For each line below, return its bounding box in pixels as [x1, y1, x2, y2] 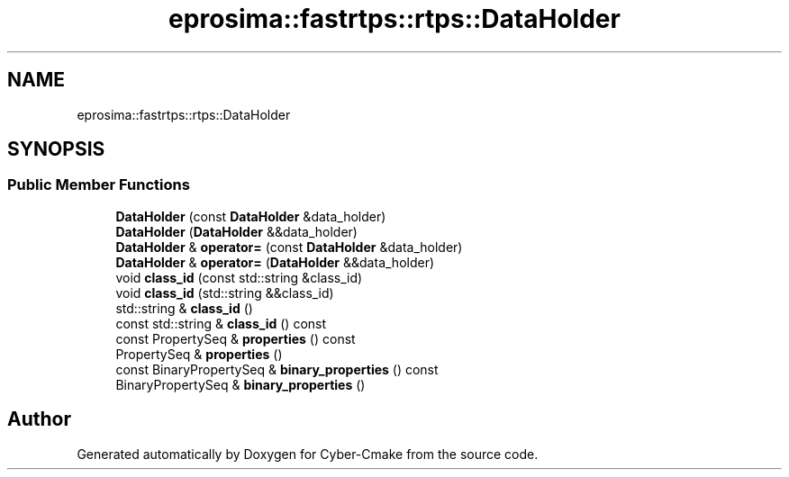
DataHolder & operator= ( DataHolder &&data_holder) [115, 254, 435, 270]
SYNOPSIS [7, 138, 105, 161]
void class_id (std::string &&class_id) [115, 284, 334, 301]
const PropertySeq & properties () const [115, 330, 356, 346]
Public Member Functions [7, 175, 190, 194]
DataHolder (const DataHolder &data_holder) [115, 208, 386, 224]
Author [7, 408, 71, 431]
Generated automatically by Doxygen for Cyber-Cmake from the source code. [77, 445, 539, 462]
